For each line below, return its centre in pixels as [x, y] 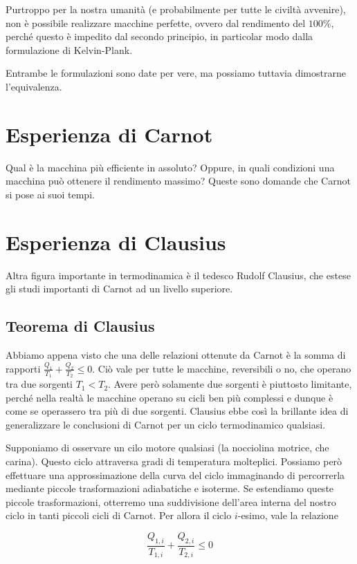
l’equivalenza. [34, 86]
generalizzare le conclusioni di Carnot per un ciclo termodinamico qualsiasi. [166, 424]
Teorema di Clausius [80, 326]
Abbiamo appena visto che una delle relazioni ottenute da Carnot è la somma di [176, 354]
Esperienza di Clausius [116, 242]
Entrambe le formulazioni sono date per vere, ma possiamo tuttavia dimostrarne [176, 73]
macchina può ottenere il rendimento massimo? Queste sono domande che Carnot [178, 181]
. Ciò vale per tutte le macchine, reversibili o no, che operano [222, 368]
